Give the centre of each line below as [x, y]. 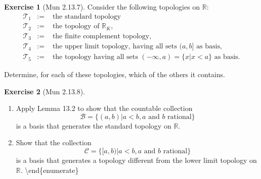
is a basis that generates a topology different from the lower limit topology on [136, 160]
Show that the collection [54, 142]
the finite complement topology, [102, 36]
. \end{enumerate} [50, 170]
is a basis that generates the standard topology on [94, 125]
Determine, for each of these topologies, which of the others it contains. [115, 74]
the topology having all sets [95, 57]
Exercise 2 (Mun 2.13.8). [45, 91]
